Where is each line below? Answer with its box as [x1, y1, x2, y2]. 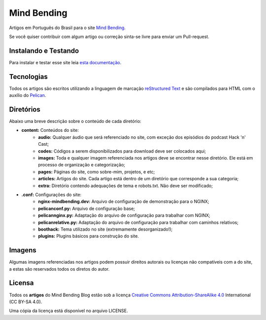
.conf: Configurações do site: [21, 192, 82, 198]
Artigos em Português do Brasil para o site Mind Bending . [9, 25, 126, 31]
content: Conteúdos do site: [21, 127, 79, 133]
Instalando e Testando [9, 46, 79, 55]
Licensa [9, 279, 34, 287]
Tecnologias [9, 72, 48, 81]
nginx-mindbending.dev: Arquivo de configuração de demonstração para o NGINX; [38, 199, 209, 204]
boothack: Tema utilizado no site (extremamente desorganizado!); [38, 226, 173, 232]
